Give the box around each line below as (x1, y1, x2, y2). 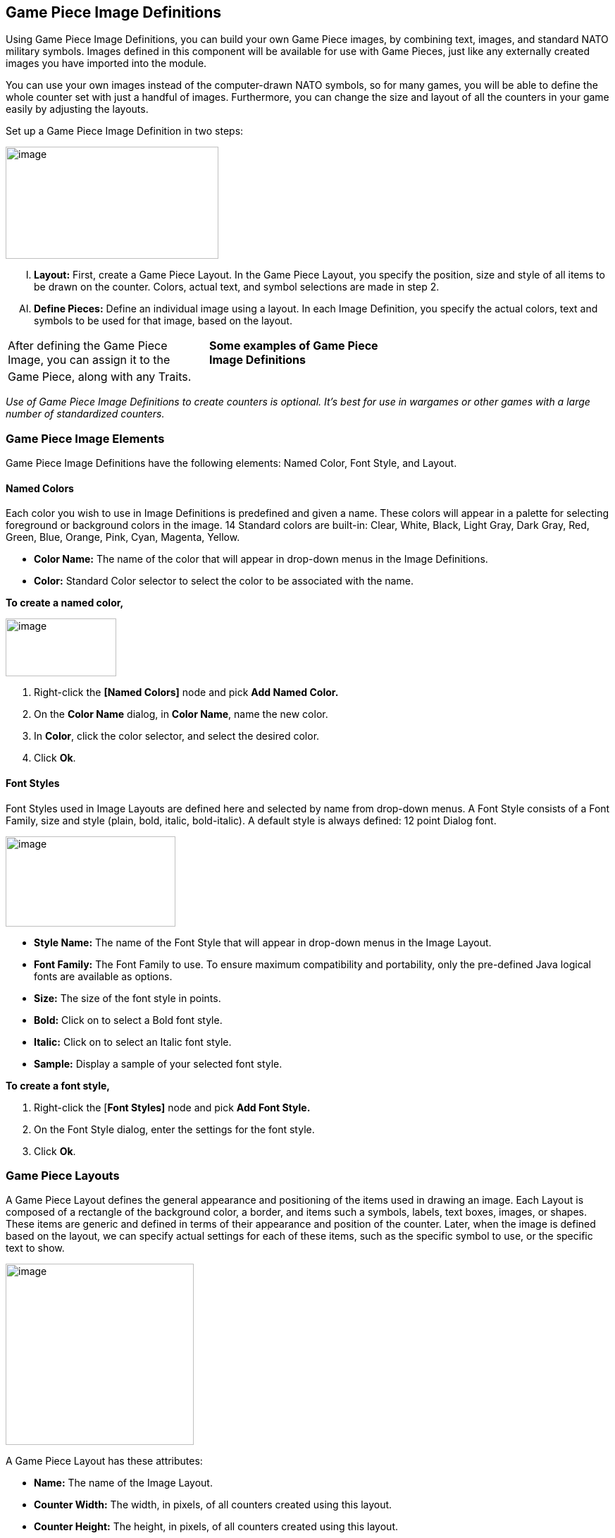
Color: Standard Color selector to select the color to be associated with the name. (34, 575, 414, 587)
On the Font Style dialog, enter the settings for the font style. (34, 1123, 315, 1135)
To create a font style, (6, 1079, 111, 1092)
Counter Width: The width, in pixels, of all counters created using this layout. (34, 1499, 392, 1511)
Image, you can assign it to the (8, 353, 170, 367)
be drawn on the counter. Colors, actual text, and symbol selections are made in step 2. (34, 281, 440, 293)
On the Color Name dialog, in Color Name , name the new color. (34, 708, 328, 721)
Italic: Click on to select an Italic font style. (34, 1035, 232, 1048)
